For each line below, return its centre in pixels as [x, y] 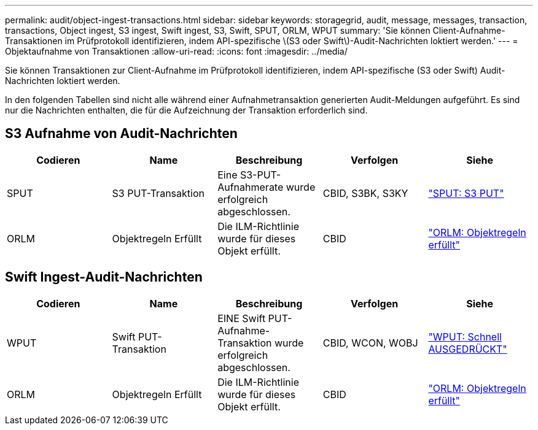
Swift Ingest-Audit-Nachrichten [104, 277]
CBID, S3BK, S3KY [365, 193]
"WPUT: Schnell [465, 336]
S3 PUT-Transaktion [158, 193]
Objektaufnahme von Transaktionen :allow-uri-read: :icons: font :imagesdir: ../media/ [176, 51]
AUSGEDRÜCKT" [468, 349]
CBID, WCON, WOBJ [370, 343]
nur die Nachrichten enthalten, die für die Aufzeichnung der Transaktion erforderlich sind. [186, 110]
